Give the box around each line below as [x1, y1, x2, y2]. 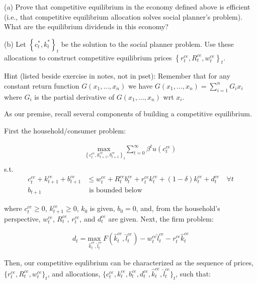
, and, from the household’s [136, 203, 220, 214]
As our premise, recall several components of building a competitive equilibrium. [4, 108, 252, 119]
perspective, [4, 213, 41, 224]
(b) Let [4, 38, 26, 49]
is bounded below [89, 186, 142, 194]
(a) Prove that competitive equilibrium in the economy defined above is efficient [4, 2, 250, 12]
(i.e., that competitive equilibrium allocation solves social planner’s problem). [4, 11, 243, 22]
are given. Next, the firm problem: [108, 213, 214, 224]
